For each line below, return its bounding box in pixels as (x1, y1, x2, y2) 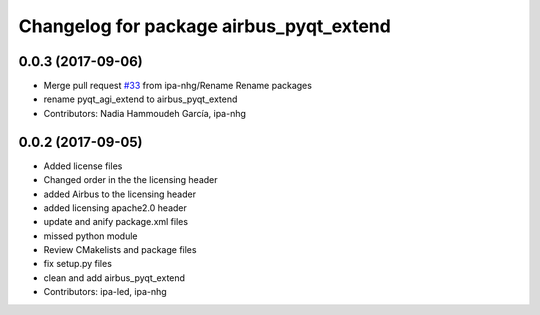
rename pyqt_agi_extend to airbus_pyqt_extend (43, 93, 238, 105)
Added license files (43, 160, 123, 172)
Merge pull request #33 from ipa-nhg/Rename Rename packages (43, 80, 312, 92)
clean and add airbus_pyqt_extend (43, 271, 185, 284)
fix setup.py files (43, 258, 112, 270)
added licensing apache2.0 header (43, 201, 187, 214)
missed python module (43, 230, 139, 242)
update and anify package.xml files (43, 216, 189, 228)
